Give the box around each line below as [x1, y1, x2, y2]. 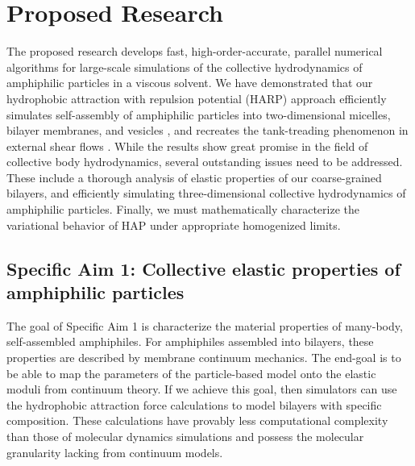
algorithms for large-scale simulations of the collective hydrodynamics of [6, 58, 363, 75]
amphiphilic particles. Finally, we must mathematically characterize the [6, 201, 359, 218]
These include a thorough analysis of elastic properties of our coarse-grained [6, 169, 382, 185]
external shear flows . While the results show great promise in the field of [6, 137, 368, 154]
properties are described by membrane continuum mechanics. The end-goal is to [6, 349, 401, 366]
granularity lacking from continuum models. [6, 443, 223, 460]
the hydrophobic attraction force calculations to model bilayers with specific [6, 396, 382, 413]
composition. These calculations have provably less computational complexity [6, 412, 388, 429]
